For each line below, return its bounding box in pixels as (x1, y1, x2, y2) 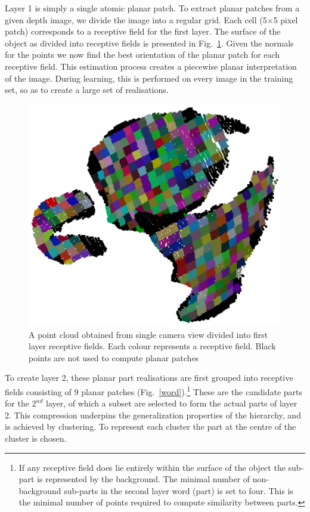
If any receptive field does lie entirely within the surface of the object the (18, 461, 286, 473)
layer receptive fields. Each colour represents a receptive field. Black (29, 340, 276, 352)
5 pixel (273, 13, 298, 26)
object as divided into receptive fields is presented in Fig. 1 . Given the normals (5, 36, 294, 49)
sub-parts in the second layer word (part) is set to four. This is (64, 484, 293, 497)
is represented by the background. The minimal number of (37, 473, 250, 485)
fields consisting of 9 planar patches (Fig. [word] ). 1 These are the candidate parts (5, 383, 303, 398)
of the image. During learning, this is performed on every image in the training (5, 72, 293, 84)
